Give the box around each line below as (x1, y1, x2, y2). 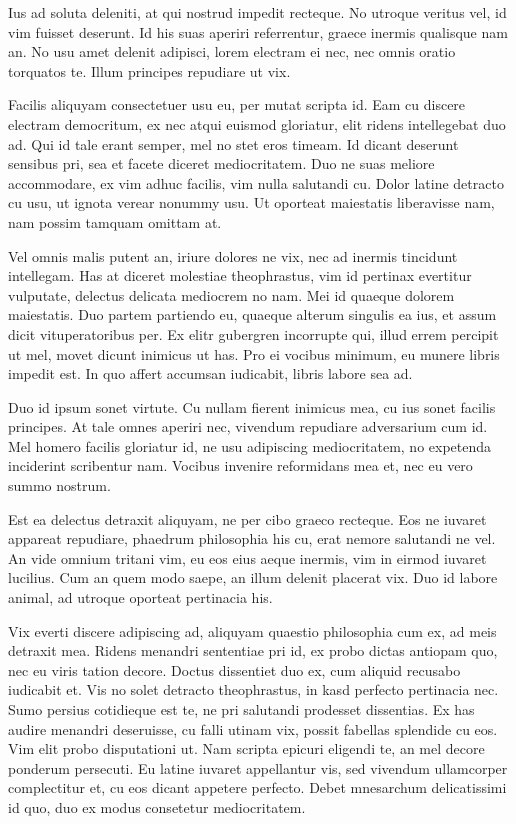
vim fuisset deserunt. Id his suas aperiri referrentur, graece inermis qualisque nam (8, 21, 508, 42)
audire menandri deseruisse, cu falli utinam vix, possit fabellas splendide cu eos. (8, 718, 498, 739)
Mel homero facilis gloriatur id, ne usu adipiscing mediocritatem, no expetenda (8, 435, 492, 456)
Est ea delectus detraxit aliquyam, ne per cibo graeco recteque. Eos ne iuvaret (8, 508, 487, 529)
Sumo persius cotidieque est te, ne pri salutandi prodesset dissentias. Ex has (8, 699, 475, 719)
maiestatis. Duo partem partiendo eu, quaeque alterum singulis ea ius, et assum (8, 304, 497, 325)
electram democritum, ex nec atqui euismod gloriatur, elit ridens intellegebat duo (8, 113, 506, 134)
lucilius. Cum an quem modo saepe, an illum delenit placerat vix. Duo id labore (8, 567, 498, 588)
